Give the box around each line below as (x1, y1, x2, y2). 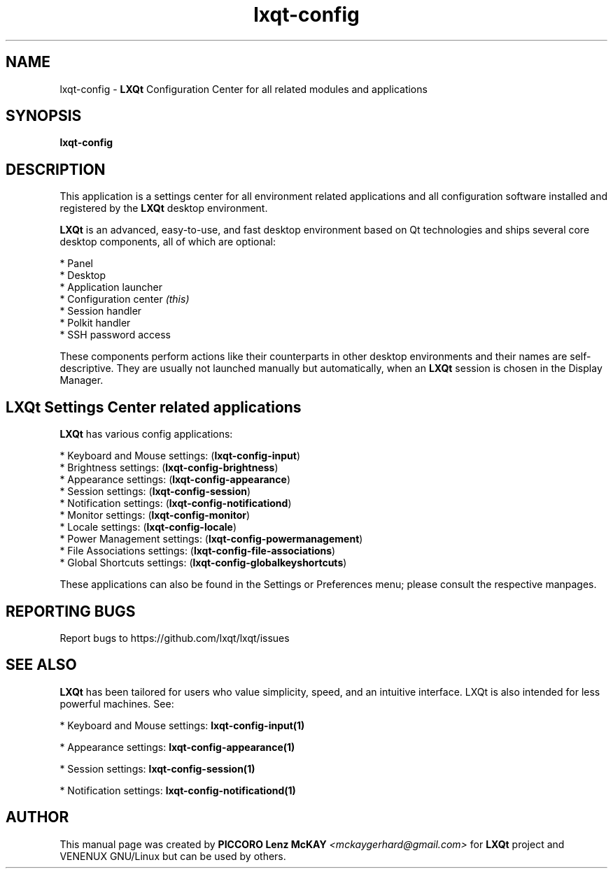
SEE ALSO (6, 656, 77, 674)
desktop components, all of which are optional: (59, 236, 276, 248)
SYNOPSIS (6, 107, 82, 125)
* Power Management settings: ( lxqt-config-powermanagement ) (59, 533, 363, 545)
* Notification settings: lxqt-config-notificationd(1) (59, 784, 296, 796)
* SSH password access (59, 329, 171, 341)
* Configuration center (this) (59, 293, 190, 306)
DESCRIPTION (6, 160, 106, 178)
